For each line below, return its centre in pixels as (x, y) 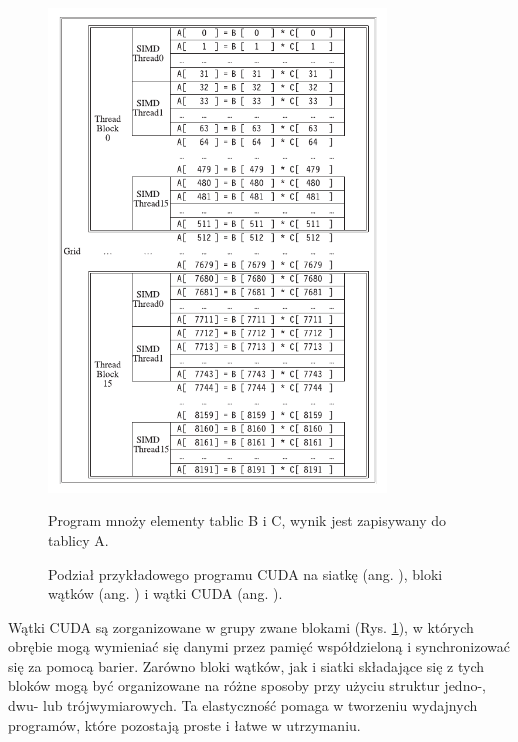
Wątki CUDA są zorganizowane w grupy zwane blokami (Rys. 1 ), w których (241, 626)
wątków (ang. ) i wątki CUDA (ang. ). (165, 593)
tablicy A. (78, 539)
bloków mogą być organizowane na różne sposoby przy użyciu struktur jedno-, (247, 685)
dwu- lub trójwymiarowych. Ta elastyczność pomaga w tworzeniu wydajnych (243, 705)
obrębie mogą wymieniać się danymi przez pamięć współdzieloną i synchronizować (259, 646)
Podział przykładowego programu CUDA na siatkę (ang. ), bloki (245, 573)
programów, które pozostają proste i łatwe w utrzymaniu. (184, 724)
